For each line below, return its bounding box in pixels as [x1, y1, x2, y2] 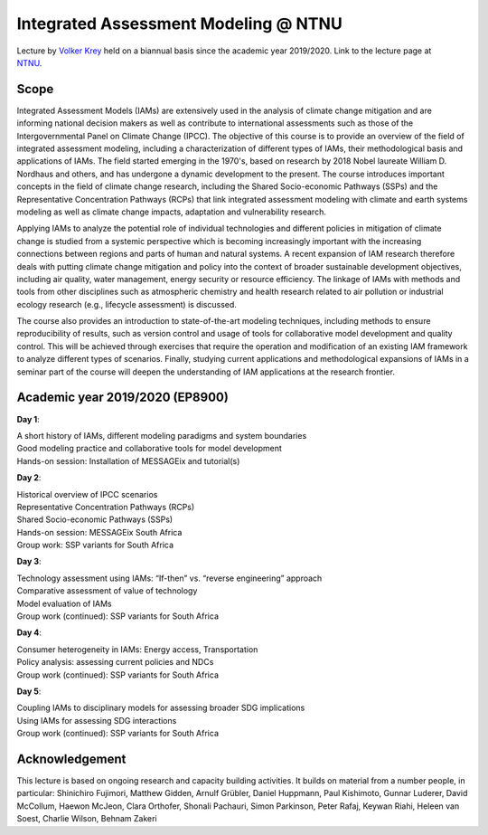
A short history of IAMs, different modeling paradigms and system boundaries [16, 430, 307, 441]
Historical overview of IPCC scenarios [16, 489, 158, 499]
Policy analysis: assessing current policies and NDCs [16, 657, 214, 668]
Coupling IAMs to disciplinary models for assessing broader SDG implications [16, 702, 305, 714]
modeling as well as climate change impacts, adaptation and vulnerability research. [16, 206, 327, 217]
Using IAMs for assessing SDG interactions [16, 715, 177, 726]
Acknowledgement [16, 751, 127, 766]
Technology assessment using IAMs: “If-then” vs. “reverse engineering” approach [16, 573, 323, 584]
